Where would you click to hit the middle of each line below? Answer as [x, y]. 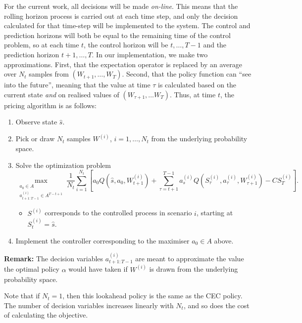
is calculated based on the [197, 85]
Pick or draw [35, 139]
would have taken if [98, 269]
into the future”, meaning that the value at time [77, 85]
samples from [49, 74]
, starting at [215, 213]
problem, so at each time [42, 45]
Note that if [22, 296]
